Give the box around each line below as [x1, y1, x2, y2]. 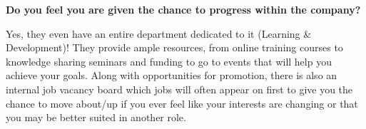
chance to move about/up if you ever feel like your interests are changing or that [6, 96, 358, 110]
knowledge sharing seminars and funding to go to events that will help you [6, 53, 332, 68]
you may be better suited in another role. [6, 110, 186, 125]
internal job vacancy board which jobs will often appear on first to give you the [6, 81, 353, 96]
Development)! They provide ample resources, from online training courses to [6, 40, 343, 55]
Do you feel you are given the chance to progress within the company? [6, 2, 361, 16]
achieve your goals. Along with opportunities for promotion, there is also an [6, 68, 337, 83]
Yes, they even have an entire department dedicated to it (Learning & [6, 26, 312, 41]
